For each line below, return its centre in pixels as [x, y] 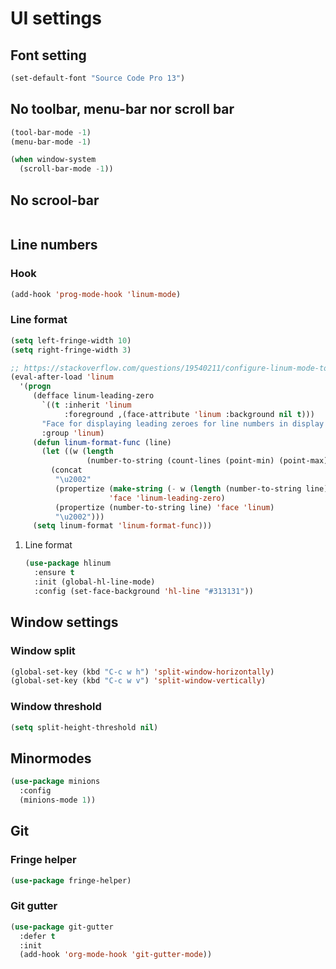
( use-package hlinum [67, 563]
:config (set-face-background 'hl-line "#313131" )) [144, 591]
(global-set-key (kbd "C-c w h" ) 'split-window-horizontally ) [142, 672]
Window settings [64, 622]
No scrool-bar [55, 200]
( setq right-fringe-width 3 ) [71, 350]
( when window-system [53, 160]
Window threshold [56, 707]
